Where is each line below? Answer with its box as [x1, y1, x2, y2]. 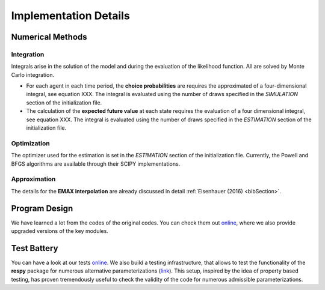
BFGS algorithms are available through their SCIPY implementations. [11, 160, 181, 168]
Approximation [11, 175, 56, 183]
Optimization [11, 139, 51, 147]
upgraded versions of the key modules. [11, 228, 108, 235]
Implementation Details [11, 9, 131, 22]
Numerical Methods [11, 32, 87, 42]
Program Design [11, 203, 73, 213]
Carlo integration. [11, 71, 54, 78]
